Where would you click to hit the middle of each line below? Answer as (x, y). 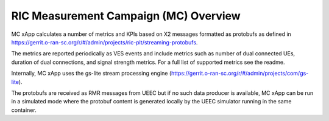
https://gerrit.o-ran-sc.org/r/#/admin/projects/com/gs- (240, 74)
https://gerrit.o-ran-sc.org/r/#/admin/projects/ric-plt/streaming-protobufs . (104, 42)
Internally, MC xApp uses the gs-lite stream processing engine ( (91, 74)
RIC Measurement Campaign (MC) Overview (126, 16)
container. (24, 110)
